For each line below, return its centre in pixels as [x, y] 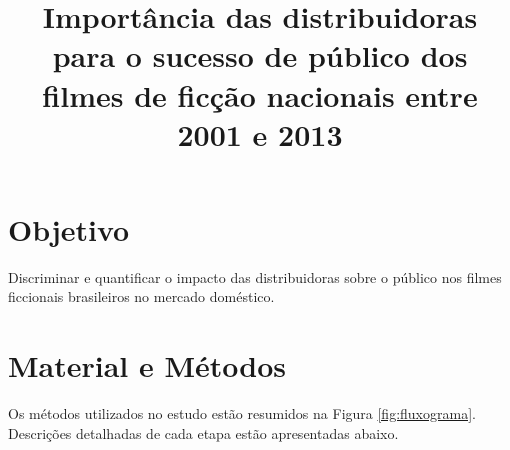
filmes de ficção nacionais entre [260, 94]
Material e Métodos [147, 365]
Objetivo [69, 228]
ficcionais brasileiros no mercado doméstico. [141, 296]
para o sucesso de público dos [260, 55]
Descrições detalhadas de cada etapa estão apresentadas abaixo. [203, 432]
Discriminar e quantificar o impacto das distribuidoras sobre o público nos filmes [255, 276]
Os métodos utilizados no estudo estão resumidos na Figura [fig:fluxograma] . [242, 413]
